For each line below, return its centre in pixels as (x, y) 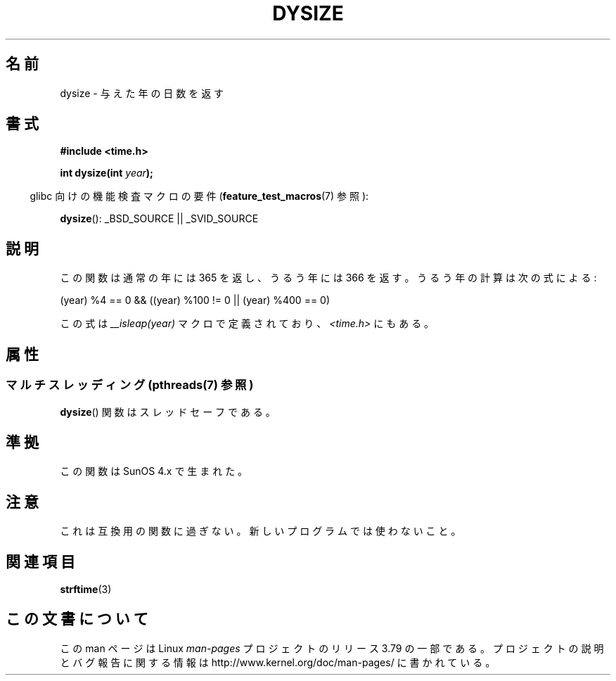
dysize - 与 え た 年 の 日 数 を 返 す (142, 93)
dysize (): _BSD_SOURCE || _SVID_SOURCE (159, 219)
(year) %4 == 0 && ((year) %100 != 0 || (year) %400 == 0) (195, 300)
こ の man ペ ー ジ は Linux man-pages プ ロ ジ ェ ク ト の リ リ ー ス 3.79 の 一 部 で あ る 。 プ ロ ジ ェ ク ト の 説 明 (332, 648)
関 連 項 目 (40, 561)
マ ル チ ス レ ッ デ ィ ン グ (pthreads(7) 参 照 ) (130, 385)
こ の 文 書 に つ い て (77, 619)
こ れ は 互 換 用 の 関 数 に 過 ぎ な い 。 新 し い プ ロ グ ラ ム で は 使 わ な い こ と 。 (261, 531)
